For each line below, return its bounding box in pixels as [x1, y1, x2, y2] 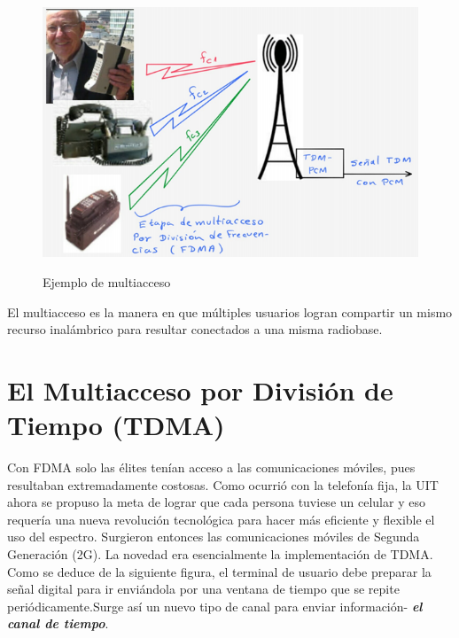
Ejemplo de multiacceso [43, 273, 171, 292]
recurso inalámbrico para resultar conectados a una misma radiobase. [7, 320, 383, 338]
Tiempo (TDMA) [7, 407, 225, 443]
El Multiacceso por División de [7, 371, 393, 408]
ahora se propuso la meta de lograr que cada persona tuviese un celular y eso [7, 493, 425, 511]
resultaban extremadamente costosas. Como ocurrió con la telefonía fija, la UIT [7, 475, 439, 494]
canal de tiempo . [7, 614, 109, 633]
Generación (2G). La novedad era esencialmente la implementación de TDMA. [7, 545, 433, 564]
